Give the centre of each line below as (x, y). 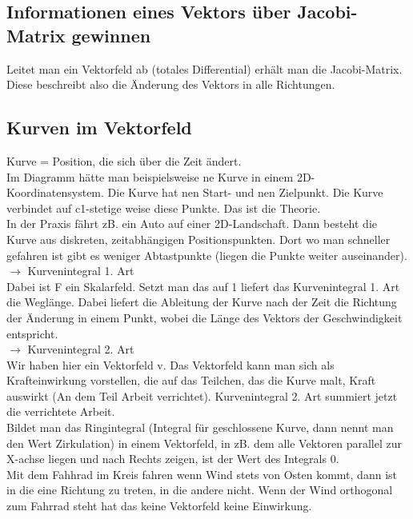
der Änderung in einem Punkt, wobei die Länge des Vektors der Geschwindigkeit (204, 317)
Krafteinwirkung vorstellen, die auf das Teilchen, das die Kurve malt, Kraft (191, 380)
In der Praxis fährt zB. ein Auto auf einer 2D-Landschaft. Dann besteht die (192, 224)
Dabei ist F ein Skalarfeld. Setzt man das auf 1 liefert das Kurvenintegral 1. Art (203, 286)
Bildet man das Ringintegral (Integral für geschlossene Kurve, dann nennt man (200, 427)
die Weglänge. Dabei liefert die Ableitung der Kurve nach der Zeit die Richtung (202, 302)
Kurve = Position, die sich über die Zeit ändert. (124, 160)
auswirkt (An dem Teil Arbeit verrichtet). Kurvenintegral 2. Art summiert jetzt (202, 395)
